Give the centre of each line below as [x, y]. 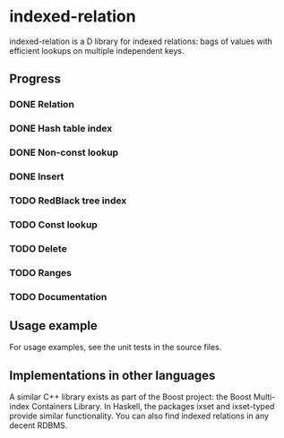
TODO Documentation [58, 296]
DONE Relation [42, 105]
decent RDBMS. [39, 425]
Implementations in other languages [112, 375]
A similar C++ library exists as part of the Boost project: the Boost [131, 397]
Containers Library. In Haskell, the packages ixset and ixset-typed [153, 407]
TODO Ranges [40, 272]
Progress [35, 79]
